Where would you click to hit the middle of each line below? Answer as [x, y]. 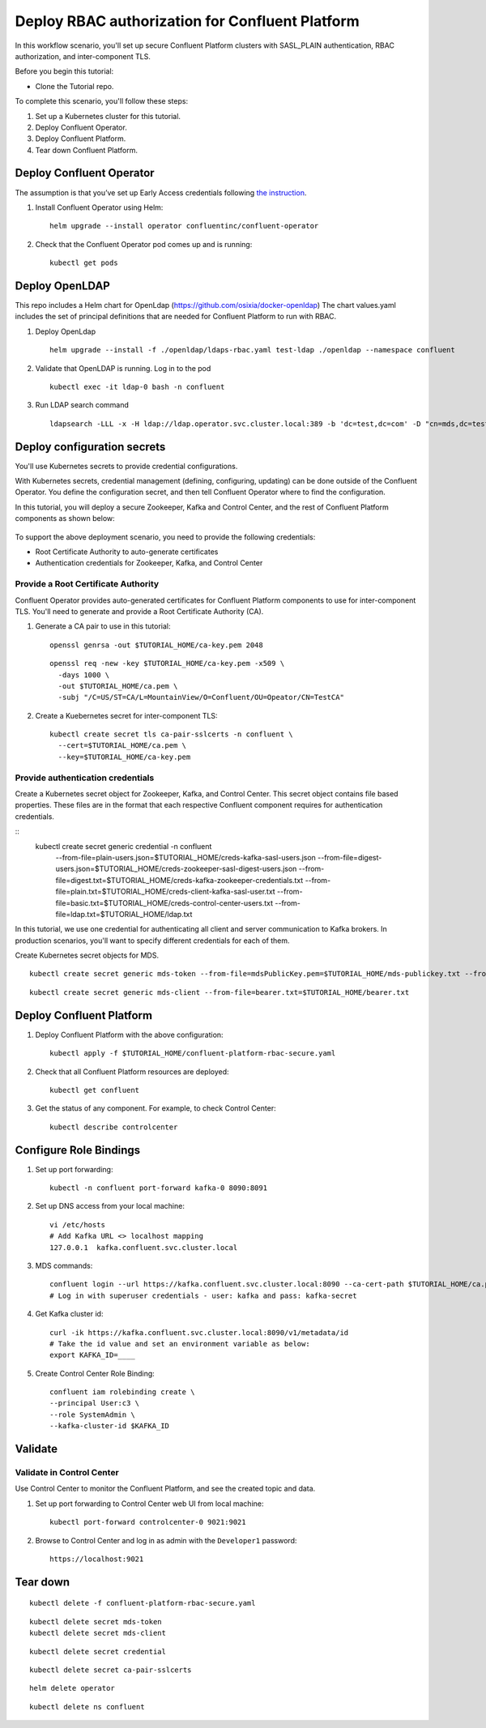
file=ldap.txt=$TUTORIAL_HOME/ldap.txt [124, 914]
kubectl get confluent [95, 1090]
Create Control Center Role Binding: [95, 1373]
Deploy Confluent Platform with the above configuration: [129, 1035]
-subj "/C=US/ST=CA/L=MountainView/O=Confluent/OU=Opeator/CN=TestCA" [201, 698]
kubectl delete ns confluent [87, 1707]
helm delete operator [72, 1688]
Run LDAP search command [82, 405]
